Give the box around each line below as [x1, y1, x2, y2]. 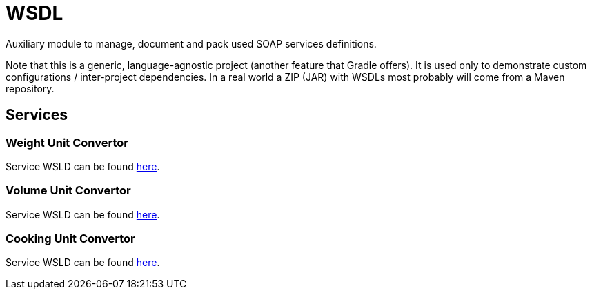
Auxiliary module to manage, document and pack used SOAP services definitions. [6, 37, 377, 50]
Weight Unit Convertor [6, 135, 128, 150]
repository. [6, 82, 55, 94]
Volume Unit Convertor [6, 183, 131, 198]
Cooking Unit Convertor [6, 232, 135, 246]
